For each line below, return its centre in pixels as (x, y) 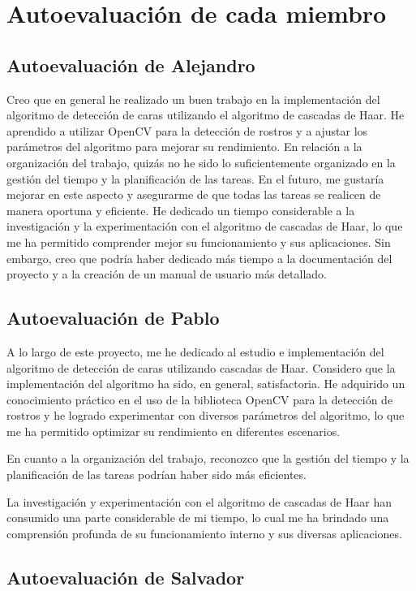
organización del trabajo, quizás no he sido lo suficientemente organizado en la (201, 162)
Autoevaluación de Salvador (126, 577)
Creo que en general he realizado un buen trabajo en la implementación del (193, 99)
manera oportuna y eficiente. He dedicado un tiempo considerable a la (181, 210)
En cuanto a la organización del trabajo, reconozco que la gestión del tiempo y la (208, 458)
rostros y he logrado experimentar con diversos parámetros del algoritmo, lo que (206, 415)
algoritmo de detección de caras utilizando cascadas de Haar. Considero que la (201, 367)
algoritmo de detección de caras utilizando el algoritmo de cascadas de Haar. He (206, 115)
